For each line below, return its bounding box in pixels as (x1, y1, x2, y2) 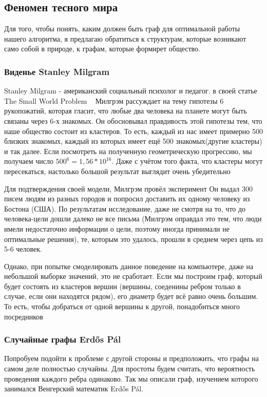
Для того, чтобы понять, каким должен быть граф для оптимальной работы (4, 23, 240, 34)
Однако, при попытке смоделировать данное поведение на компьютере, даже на (4, 260, 254, 271)
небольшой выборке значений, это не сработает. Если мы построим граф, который (4, 271, 262, 281)
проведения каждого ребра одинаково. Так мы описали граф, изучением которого (4, 373, 258, 384)
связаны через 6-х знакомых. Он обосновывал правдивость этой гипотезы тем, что (4, 115, 262, 126)
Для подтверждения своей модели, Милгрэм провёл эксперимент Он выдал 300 (4, 183, 253, 194)
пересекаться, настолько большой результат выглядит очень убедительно (4, 165, 231, 176)
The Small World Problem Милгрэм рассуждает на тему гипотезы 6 (4, 95, 224, 106)
